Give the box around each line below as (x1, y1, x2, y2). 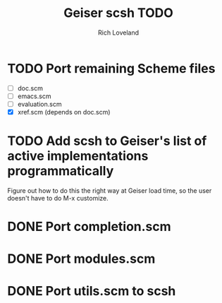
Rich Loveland (97, 28, 140, 37)
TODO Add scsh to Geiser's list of (7, 133, 207, 149)
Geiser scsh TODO (63, 5, 174, 21)
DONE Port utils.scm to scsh (7, 283, 176, 299)
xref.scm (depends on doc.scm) (17, 107, 111, 116)
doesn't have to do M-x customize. (7, 194, 109, 202)
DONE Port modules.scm (7, 251, 156, 267)
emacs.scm (17, 92, 51, 100)
